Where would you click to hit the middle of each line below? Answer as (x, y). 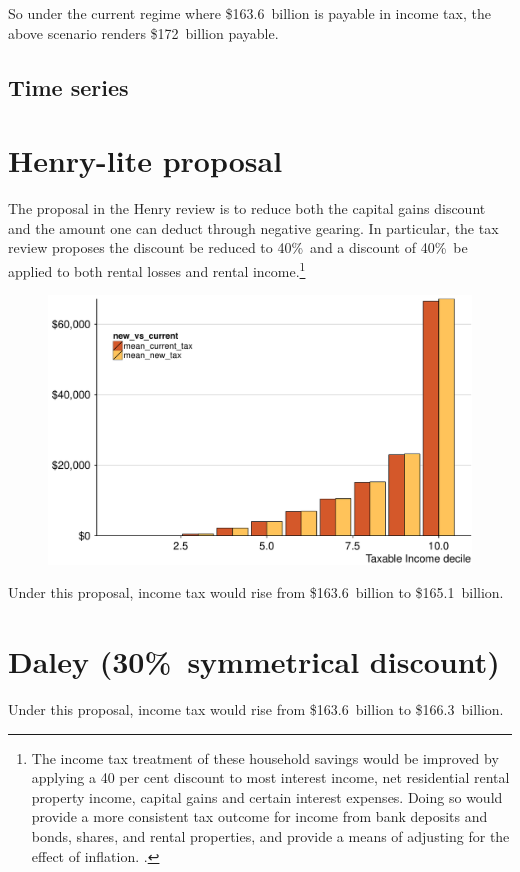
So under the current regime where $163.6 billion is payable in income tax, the (249, 13)
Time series (68, 86)
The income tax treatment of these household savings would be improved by (265, 757)
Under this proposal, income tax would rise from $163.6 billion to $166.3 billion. (256, 708)
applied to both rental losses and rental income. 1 (157, 269)
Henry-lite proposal (145, 160)
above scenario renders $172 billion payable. (143, 32)
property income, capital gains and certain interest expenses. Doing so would (267, 796)
